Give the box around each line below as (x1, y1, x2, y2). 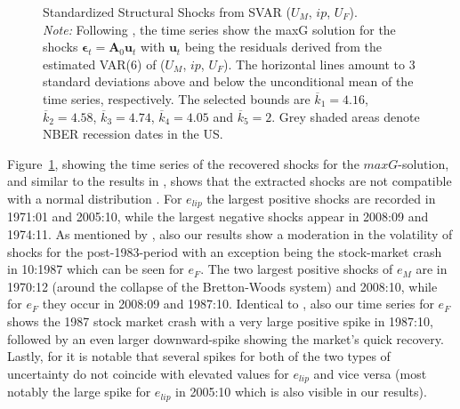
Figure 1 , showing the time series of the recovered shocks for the (7, 154, 359, 172)
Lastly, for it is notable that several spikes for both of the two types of (7, 347, 391, 365)
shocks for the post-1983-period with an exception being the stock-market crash (7, 242, 442, 261)
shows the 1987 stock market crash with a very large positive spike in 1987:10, (7, 311, 433, 330)
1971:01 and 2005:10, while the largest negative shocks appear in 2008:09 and (7, 207, 429, 226)
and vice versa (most (313, 364, 427, 382)
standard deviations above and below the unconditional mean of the (43, 72, 414, 91)
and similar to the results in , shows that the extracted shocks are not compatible (7, 172, 452, 190)
